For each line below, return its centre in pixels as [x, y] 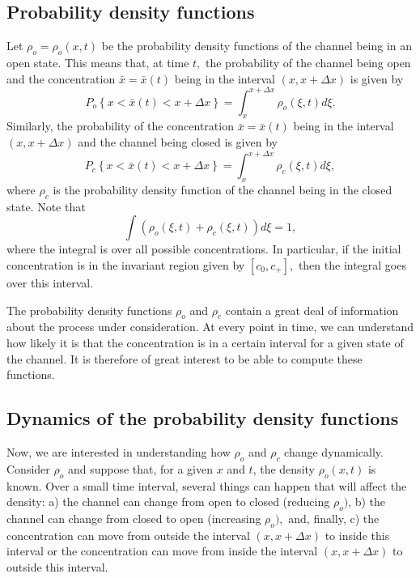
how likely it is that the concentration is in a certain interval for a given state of [205, 342]
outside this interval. [57, 566]
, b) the [367, 501]
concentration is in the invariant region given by [126, 264]
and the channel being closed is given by [178, 142]
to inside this [357, 535]
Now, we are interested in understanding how [119, 451]
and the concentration [61, 78]
